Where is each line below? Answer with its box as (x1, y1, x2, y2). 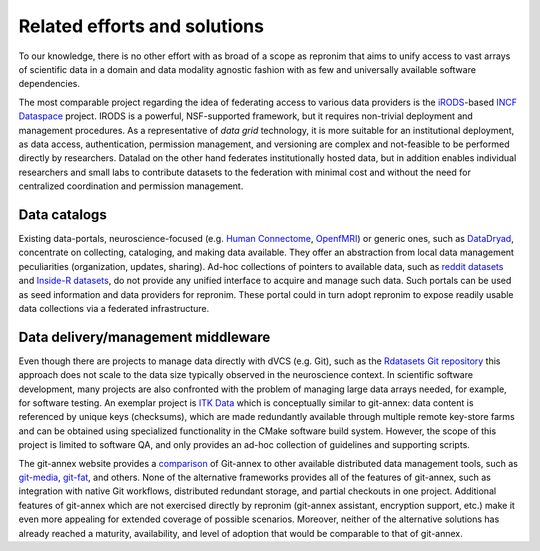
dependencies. (18, 78, 80, 90)
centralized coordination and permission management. (18, 180, 244, 192)
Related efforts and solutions (18, 15, 265, 37)
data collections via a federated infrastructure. (18, 302, 210, 314)
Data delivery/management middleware (18, 328, 271, 345)
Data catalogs (18, 206, 107, 223)
